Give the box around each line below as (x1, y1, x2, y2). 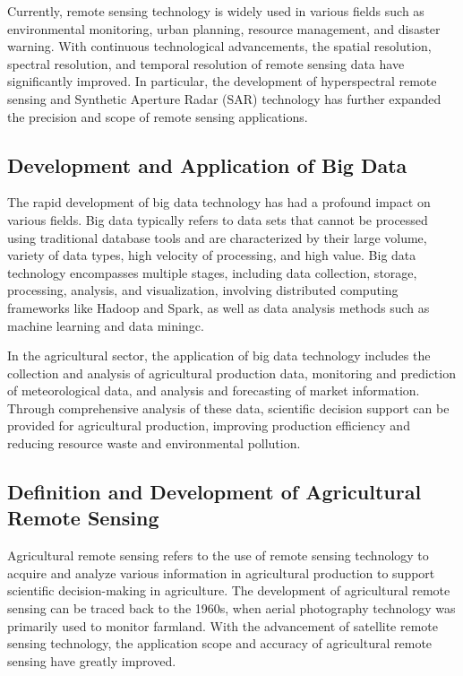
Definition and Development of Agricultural (7, 478, 422, 506)
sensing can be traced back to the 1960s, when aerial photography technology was (7, 599, 456, 618)
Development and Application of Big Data (7, 151, 407, 178)
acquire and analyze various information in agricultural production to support (7, 563, 435, 582)
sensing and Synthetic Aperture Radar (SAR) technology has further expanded (7, 89, 442, 108)
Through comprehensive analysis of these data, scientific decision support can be (7, 398, 450, 417)
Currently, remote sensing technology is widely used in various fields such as (7, 2, 424, 20)
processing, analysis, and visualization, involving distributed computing (7, 281, 399, 299)
